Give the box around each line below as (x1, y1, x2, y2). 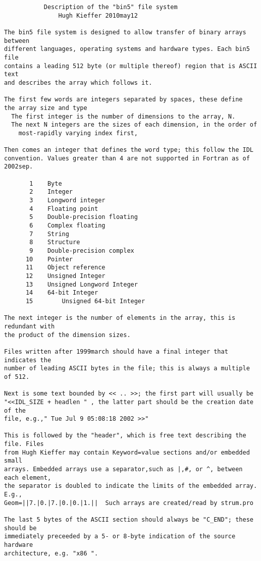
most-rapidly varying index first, (18, 129, 138, 137)
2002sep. (4, 163, 33, 171)
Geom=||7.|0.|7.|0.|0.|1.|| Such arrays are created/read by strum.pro (4, 499, 253, 507)
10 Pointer (25, 255, 73, 263)
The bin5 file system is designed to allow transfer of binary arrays (4, 28, 246, 36)
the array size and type (4, 104, 87, 111)
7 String (29, 230, 69, 238)
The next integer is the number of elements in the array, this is (4, 314, 236, 322)
